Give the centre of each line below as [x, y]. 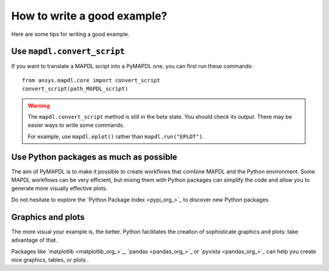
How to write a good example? [89, 16]
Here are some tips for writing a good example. [70, 34]
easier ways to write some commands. [76, 125]
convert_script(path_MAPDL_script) [75, 89]
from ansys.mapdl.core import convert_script [91, 80]
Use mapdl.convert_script [68, 51]
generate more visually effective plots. [59, 188]
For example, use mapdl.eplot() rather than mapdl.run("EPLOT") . [116, 136]
